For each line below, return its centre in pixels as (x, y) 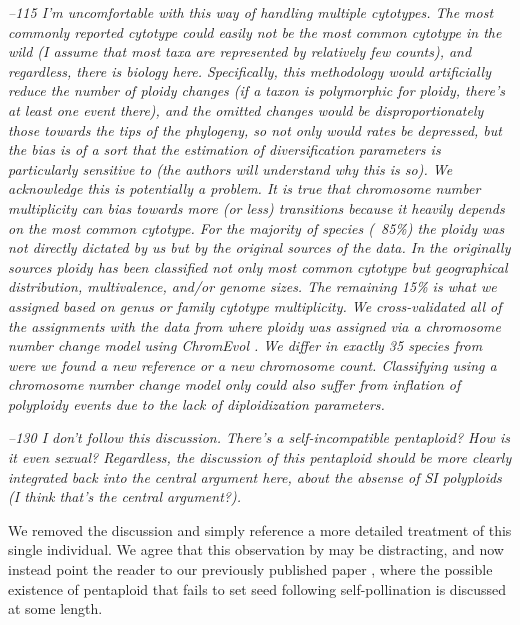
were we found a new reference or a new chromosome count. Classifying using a (252, 364)
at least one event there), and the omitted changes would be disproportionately (246, 109)
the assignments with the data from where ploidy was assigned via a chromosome (254, 325)
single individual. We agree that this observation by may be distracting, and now (256, 549)
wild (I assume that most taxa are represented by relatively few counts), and (240, 51)
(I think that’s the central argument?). (124, 496)
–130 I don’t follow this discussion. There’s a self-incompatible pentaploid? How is (259, 437)
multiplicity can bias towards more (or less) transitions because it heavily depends (256, 207)
